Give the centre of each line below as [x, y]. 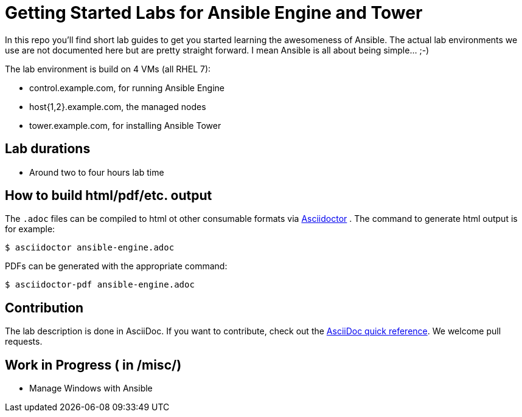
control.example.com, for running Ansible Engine [127, 88]
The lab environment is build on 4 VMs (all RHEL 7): [108, 69]
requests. [24, 342]
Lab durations [48, 149]
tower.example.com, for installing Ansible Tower [125, 125]
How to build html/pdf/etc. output [109, 196]
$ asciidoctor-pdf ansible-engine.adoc [100, 285]
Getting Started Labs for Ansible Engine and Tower [214, 13]
